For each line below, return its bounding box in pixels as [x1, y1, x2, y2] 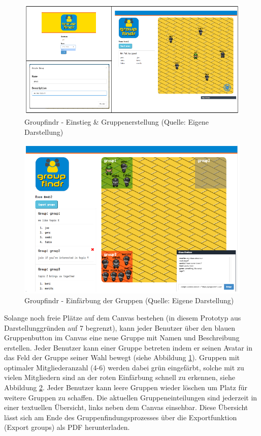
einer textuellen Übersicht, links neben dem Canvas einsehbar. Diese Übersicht [4, 402, 248, 413]
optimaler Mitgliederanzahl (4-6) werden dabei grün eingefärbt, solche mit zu [4, 362, 244, 372]
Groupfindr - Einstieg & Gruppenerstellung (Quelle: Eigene [24, 117, 209, 127]
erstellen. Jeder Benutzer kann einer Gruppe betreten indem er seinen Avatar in [4, 342, 253, 353]
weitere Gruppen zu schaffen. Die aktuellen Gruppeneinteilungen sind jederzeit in [4, 392, 257, 402]
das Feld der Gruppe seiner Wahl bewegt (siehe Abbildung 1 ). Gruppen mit [4, 352, 240, 363]
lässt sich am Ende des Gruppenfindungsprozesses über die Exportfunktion [4, 412, 237, 422]
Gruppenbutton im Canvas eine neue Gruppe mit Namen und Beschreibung [4, 332, 240, 343]
